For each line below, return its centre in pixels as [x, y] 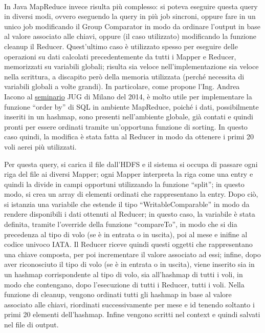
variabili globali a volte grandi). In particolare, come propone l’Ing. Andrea [122, 86]
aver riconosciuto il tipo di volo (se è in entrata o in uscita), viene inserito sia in [129, 264]
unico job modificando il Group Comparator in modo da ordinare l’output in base [132, 26]
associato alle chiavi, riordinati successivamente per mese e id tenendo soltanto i [129, 304]
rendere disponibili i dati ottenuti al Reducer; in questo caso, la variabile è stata [130, 214]
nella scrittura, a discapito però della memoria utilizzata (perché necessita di [124, 76]
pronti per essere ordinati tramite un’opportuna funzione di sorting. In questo [126, 126]
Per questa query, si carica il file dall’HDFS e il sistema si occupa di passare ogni [131, 164]
